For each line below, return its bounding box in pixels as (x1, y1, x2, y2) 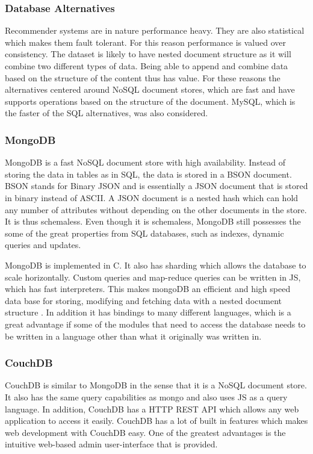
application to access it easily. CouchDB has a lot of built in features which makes (5, 414, 308, 427)
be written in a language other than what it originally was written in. (5, 329, 262, 342)
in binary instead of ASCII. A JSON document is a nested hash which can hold (5, 191, 299, 204)
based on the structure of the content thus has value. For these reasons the (5, 71, 280, 84)
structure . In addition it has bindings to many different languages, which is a (5, 306, 291, 319)
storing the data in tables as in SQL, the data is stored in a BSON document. (5, 167, 292, 180)
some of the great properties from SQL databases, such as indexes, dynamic (5, 226, 284, 239)
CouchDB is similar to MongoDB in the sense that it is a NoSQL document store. (5, 379, 307, 391)
